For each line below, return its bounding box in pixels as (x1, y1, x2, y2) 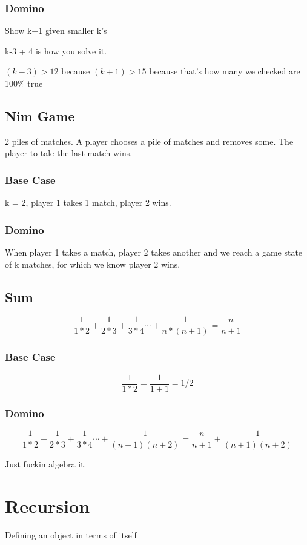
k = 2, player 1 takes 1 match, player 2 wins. (5, 196, 171, 209)
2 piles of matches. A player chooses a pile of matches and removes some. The (5, 134, 294, 147)
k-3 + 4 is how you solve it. (5, 44, 107, 57)
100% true (5, 77, 43, 89)
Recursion (5, 493, 90, 518)
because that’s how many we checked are (149, 65, 300, 78)
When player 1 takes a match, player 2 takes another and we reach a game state (5, 246, 303, 259)
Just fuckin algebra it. (5, 458, 87, 471)
